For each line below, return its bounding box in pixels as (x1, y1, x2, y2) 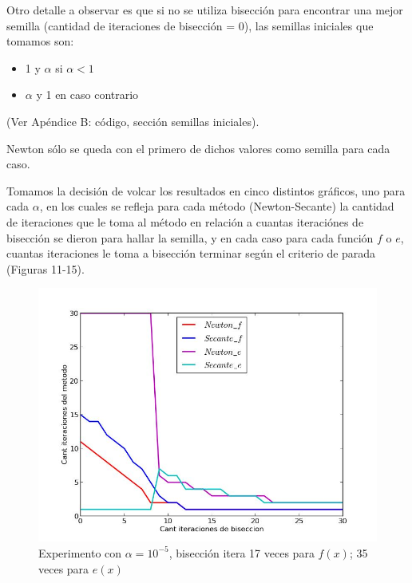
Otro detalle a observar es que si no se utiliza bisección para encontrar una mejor (6, 2, 403, 18)
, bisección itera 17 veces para (168, 544, 315, 561)
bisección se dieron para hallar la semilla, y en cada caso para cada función (6, 229, 374, 246)
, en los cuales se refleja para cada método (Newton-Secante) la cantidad (39, 198, 394, 215)
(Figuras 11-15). (6, 260, 85, 277)
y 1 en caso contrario (36, 86, 139, 103)
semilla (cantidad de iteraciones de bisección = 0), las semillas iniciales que (6, 17, 374, 33)
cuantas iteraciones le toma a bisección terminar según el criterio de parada (6, 245, 376, 262)
